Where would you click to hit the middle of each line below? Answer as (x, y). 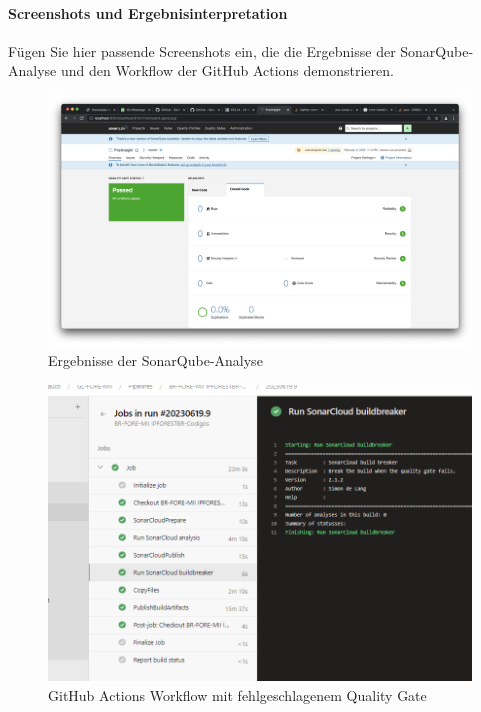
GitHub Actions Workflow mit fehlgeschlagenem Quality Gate (237, 694)
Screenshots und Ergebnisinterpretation (148, 12)
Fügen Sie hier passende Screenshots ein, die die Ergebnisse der (202, 50)
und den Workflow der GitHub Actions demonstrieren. (227, 70)
